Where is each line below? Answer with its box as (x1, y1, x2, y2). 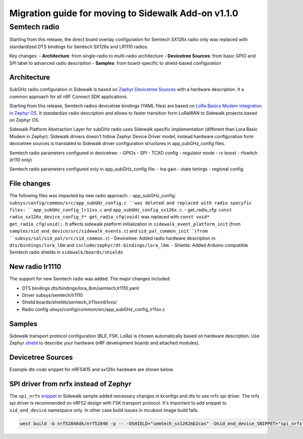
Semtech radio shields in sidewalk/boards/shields (9, 249, 123, 255)
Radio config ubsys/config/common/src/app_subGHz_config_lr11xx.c (22, 306, 166, 312)
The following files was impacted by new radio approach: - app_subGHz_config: (9, 193, 176, 199)
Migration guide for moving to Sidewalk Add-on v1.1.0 (9, 8, 238, 19)
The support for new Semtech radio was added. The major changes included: (9, 276, 171, 282)
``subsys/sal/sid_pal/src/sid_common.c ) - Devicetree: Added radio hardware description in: (9, 235, 217, 241)
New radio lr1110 (9, 262, 62, 271)
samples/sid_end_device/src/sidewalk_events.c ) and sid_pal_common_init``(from (9, 228, 208, 234)
